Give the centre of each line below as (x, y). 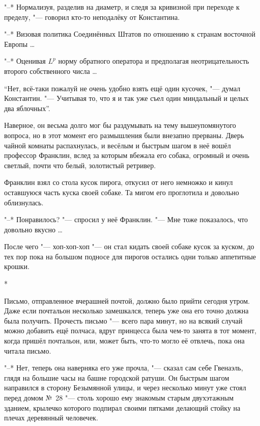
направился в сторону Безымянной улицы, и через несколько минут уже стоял (125, 388)
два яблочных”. (27, 108)
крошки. (17, 266)
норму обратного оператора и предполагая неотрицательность (154, 61)
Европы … (20, 44)
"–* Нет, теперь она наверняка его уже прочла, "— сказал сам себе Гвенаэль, (124, 368)
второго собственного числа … (51, 71)
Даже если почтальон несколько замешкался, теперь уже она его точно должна (126, 311)
